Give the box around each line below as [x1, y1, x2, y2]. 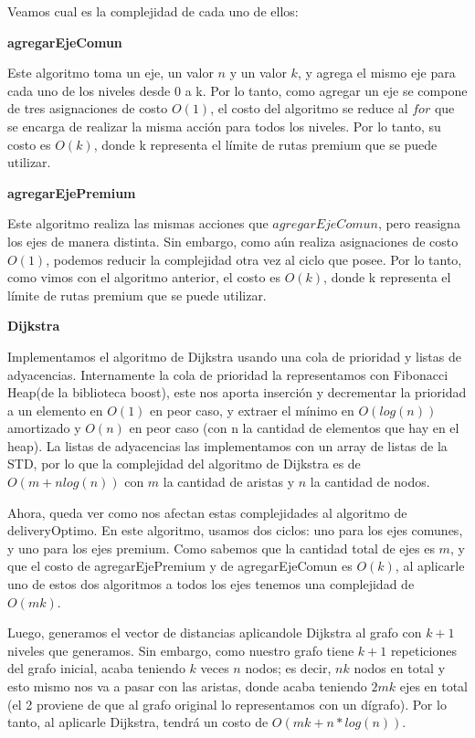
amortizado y [7, 418, 81, 438]
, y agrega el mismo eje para [297, 63, 456, 82]
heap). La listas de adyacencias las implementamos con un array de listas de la [7, 436, 448, 455]
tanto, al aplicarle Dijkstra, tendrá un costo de [7, 712, 269, 732]
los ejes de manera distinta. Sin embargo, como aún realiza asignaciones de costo [7, 231, 459, 250]
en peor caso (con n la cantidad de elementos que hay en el [129, 418, 459, 438]
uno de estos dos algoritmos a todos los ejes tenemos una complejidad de [7, 575, 415, 594]
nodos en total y [354, 659, 446, 678]
